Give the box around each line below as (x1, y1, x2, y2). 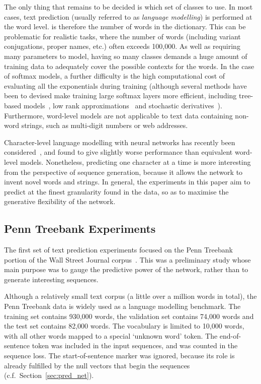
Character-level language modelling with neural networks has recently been (4, 137, 235, 147)
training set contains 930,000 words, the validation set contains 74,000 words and (4, 310, 254, 321)
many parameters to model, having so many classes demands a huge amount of (4, 50, 247, 61)
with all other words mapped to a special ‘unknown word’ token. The (4, 330, 218, 341)
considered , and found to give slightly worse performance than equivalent (4, 147, 233, 157)
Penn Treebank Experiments (4, 221, 156, 236)
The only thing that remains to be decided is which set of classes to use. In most (4, 2, 253, 12)
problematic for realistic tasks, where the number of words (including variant (4, 31, 241, 41)
